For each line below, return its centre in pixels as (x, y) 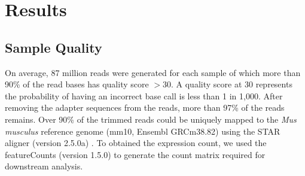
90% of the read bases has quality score (77, 84)
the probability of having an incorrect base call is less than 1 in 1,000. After (144, 95)
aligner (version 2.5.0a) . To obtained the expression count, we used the (136, 143)
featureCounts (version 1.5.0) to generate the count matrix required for (135, 154)
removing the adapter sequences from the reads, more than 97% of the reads (145, 107)
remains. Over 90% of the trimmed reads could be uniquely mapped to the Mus (151, 119)
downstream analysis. (44, 166)
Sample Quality (54, 47)
